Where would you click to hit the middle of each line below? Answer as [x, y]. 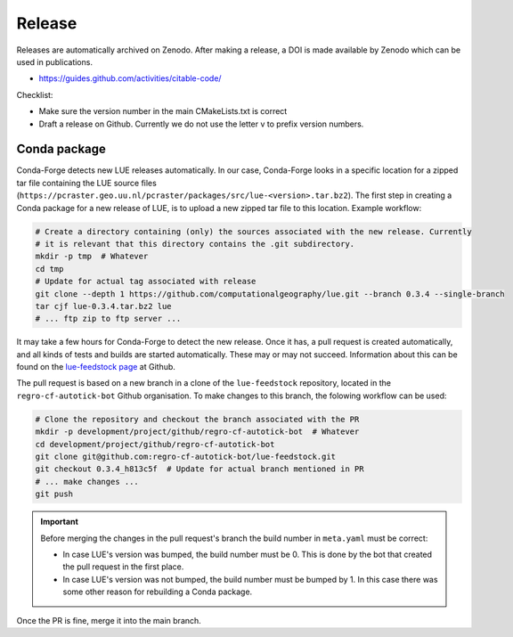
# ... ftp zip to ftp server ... [108, 319]
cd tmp [49, 269]
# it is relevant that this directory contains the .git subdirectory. [195, 244]
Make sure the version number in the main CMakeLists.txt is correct [163, 111]
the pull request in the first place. [123, 567]
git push [54, 494]
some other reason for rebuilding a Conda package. [158, 592]
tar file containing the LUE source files [87, 183]
